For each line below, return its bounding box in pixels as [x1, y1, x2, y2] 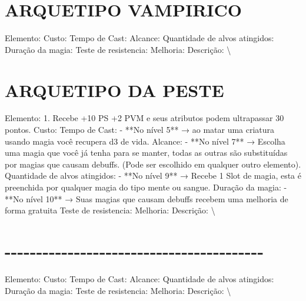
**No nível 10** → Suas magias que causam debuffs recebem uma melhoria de [5, 192, 288, 205]
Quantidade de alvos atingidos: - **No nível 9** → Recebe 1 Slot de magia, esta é [5, 169, 301, 182]
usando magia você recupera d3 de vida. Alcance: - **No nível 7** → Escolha [5, 135, 285, 147]
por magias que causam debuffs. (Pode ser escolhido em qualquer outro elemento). [5, 158, 301, 170]
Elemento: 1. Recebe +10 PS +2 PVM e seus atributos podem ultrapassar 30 [5, 112, 284, 124]
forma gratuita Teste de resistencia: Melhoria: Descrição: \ [5, 204, 215, 216]
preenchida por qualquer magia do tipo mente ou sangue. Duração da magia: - [5, 181, 287, 193]
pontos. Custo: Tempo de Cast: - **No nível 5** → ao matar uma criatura [5, 123, 275, 136]
